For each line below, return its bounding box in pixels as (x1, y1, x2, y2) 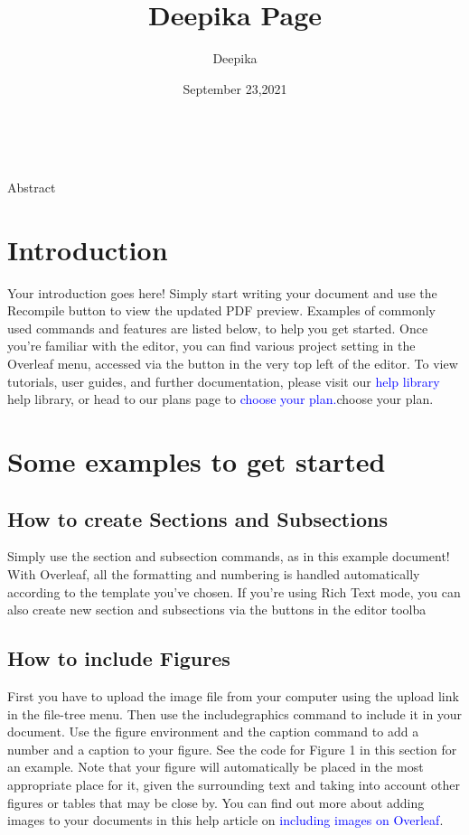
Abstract (7, 177, 56, 196)
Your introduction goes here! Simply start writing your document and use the (7, 283, 437, 302)
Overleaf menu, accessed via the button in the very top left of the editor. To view (7, 354, 458, 372)
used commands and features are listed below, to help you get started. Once (7, 318, 428, 337)
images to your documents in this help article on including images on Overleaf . (7, 811, 444, 830)
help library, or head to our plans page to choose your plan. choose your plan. (7, 389, 434, 408)
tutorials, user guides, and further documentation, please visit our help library (7, 371, 440, 390)
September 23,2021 (183, 79, 287, 98)
